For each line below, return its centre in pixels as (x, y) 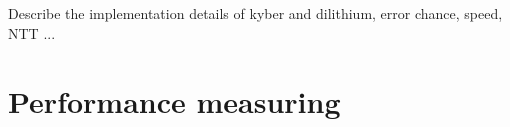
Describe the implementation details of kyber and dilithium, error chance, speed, (255, 13)
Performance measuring (174, 101)
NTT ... (32, 32)
